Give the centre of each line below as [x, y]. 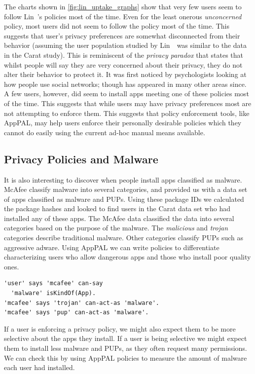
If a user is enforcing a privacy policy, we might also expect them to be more [120, 328]
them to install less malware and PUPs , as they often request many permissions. [126, 348]
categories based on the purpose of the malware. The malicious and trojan [116, 228]
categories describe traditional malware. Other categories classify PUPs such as [124, 238]
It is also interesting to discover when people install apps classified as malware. [123, 179]
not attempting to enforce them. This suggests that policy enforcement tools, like [127, 113]
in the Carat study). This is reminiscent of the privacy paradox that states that [124, 55]
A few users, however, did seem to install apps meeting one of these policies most [127, 93]
